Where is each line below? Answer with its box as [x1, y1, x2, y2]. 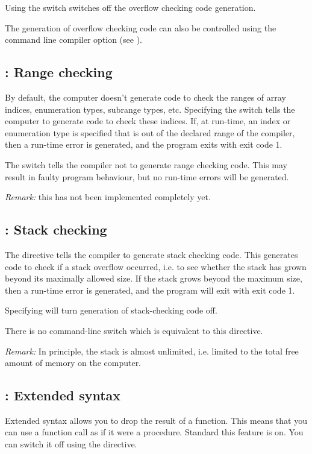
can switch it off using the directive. [5, 438, 137, 450]
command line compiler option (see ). [5, 33, 142, 46]
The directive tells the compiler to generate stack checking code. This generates [5, 248, 298, 260]
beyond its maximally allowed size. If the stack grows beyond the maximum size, [5, 272, 302, 285]
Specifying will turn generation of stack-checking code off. [5, 304, 217, 317]
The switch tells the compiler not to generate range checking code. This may [5, 158, 287, 171]
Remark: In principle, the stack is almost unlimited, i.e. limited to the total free [5, 344, 299, 357]
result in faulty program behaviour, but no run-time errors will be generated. [5, 170, 289, 183]
